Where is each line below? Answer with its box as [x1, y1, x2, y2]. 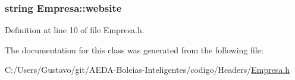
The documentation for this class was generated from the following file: [5, 43, 263, 56]
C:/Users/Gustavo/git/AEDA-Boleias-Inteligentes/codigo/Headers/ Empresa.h [5, 63, 290, 76]
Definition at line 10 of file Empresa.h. [5, 24, 145, 36]
